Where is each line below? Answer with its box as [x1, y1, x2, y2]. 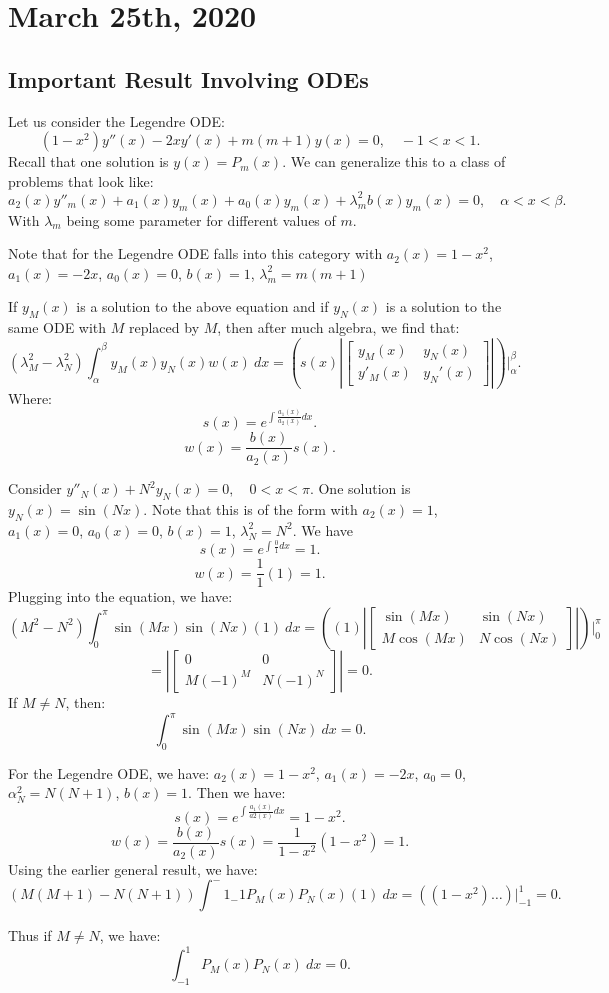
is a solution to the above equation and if [76, 296, 329, 317]
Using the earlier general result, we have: [8, 858, 258, 879]
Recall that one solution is [8, 151, 169, 172]
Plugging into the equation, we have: [8, 586, 233, 607]
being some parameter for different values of [66, 209, 336, 230]
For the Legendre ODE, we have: [8, 762, 210, 783]
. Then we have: [188, 782, 286, 803]
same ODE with [8, 317, 107, 338]
